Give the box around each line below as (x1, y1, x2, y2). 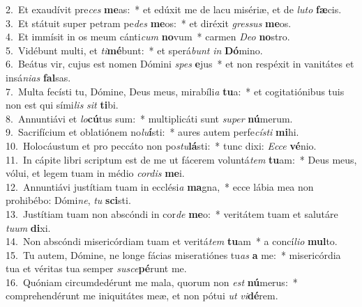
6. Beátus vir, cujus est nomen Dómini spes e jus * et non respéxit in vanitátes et (6, 56, 354, 71)
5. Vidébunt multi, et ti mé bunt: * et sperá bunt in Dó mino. (6, 42, 263, 57)
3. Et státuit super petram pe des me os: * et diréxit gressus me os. (6, 15, 292, 30)
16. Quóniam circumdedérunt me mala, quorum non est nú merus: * (6, 274, 298, 289)
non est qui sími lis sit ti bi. (6, 97, 119, 112)
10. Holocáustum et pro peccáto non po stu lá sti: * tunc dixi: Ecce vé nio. (6, 138, 317, 152)
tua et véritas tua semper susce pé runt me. (6, 261, 187, 276)
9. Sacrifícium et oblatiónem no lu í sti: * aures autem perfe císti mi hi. (6, 125, 299, 139)
